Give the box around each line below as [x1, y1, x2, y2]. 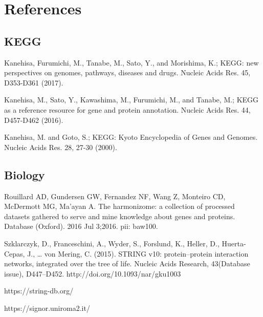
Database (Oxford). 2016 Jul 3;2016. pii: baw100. [4, 221, 158, 231]
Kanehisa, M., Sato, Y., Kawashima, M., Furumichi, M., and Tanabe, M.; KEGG [4, 94, 259, 105]
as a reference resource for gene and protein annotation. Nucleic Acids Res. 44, [4, 104, 251, 115]
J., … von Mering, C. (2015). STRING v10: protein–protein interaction [27, 248, 249, 259]
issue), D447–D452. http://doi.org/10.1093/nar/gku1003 [4, 268, 181, 279]
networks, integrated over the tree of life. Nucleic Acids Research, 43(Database [4, 258, 250, 269]
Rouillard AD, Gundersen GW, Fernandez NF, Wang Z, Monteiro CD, [4, 191, 226, 201]
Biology [4, 166, 45, 182]
